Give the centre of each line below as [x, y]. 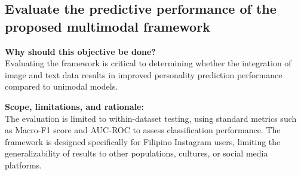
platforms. [23, 165]
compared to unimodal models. [62, 86]
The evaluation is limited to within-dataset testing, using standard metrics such [151, 118]
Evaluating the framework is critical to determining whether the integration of [148, 63]
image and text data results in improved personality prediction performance [144, 74]
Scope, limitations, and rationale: [74, 106]
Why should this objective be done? [80, 51]
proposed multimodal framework [107, 26]
